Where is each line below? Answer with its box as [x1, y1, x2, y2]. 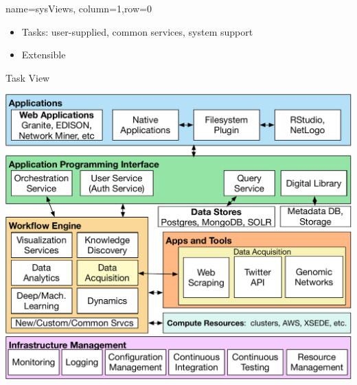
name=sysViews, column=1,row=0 [5, 1, 152, 15]
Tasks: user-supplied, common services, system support [21, 24, 253, 38]
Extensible [21, 47, 66, 62]
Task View [5, 70, 50, 84]
